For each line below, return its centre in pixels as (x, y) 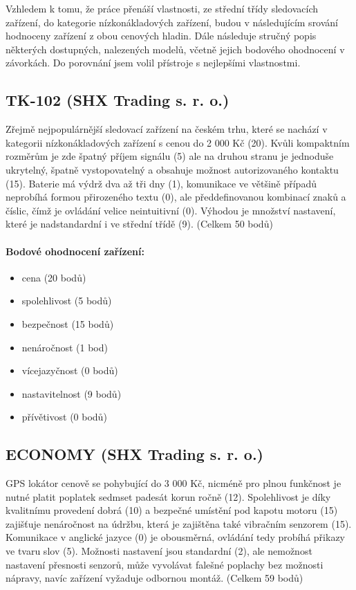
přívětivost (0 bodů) (64, 417)
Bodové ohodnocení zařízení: (75, 251)
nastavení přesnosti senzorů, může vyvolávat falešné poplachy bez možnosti (165, 564)
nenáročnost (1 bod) (65, 347)
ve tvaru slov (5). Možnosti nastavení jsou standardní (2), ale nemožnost (159, 551)
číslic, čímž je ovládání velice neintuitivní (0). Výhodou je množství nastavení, (171, 210)
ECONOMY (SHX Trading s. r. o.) (135, 454)
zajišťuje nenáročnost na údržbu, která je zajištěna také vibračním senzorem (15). (179, 523)
